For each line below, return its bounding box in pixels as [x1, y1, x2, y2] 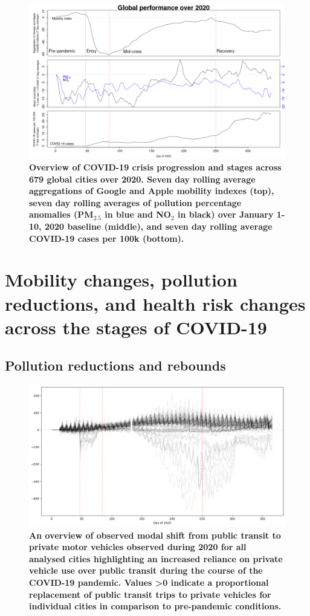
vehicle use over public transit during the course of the [29, 564, 263, 577]
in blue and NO [105, 208, 171, 221]
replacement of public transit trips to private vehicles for [29, 588, 271, 600]
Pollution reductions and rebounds [5, 356, 226, 375]
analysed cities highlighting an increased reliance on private [29, 552, 283, 565]
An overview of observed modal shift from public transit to [29, 528, 281, 541]
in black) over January [178, 208, 274, 221]
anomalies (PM [29, 208, 94, 221]
